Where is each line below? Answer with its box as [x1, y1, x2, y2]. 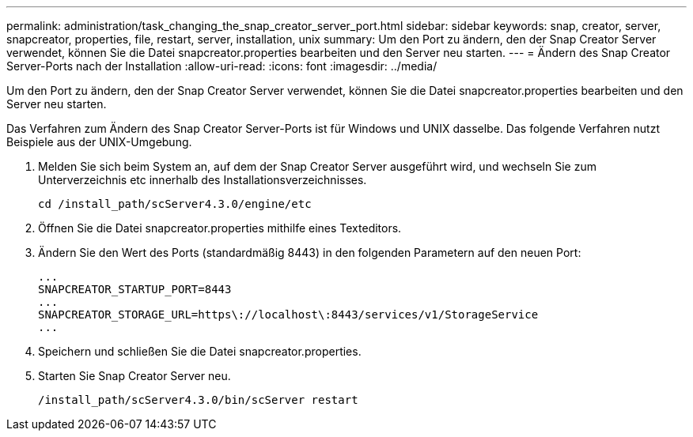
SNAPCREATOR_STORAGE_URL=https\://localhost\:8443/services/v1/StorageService [38, 308, 539, 321]
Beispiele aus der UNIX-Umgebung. [6, 135, 192, 149]
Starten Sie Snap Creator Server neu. [38, 369, 231, 382]
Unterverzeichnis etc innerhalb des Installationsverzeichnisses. [38, 173, 367, 186]
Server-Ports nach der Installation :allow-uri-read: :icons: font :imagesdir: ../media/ [6, 59, 437, 73]
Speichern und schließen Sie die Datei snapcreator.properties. [38, 345, 362, 358]
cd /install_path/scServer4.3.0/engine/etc [38, 198, 312, 210]
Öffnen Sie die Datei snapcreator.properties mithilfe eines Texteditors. [38, 221, 402, 235]
